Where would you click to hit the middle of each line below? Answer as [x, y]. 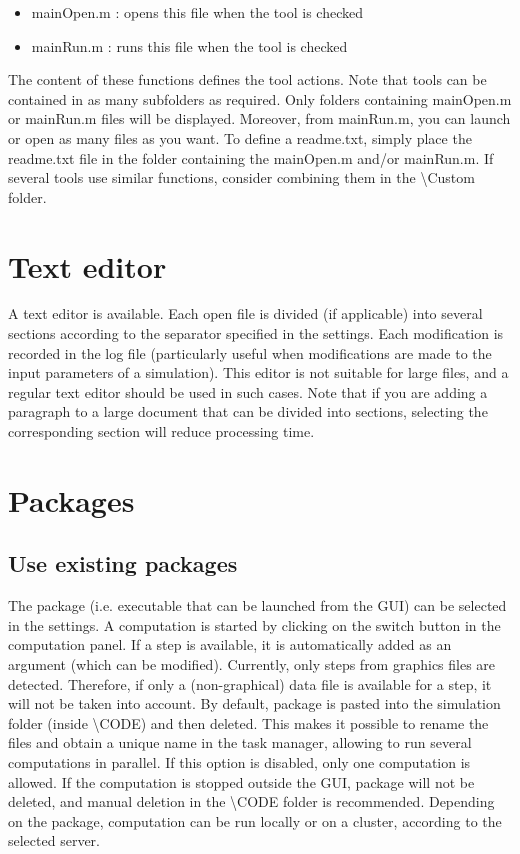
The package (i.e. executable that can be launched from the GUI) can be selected [257, 605]
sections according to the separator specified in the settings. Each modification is [256, 333]
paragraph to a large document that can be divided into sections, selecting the [248, 411]
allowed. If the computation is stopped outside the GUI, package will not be [241, 781]
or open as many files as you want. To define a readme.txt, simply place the [240, 137]
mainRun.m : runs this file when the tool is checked [189, 45]
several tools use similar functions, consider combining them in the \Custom [241, 177]
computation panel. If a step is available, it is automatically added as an [230, 644]
